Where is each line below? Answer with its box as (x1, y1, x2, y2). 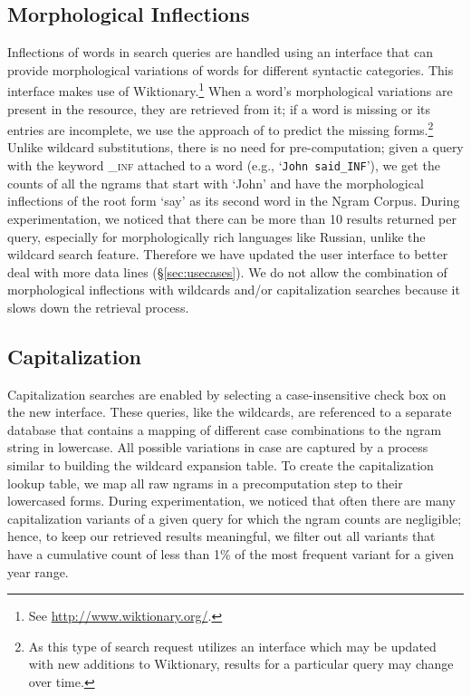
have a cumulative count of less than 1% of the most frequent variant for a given (7, 545, 455, 564)
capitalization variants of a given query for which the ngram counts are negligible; (7, 508, 462, 527)
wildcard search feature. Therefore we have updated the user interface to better (7, 245, 448, 264)
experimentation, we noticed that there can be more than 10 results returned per (7, 208, 457, 227)
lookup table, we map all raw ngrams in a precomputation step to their (7, 473, 403, 492)
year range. (7, 562, 69, 581)
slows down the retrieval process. (7, 297, 189, 316)
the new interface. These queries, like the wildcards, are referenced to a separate (7, 402, 452, 421)
